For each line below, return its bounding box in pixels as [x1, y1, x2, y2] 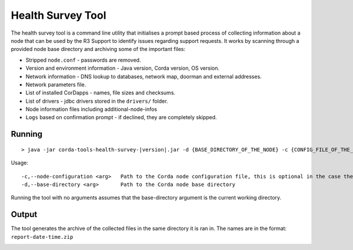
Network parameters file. [25, 81, 86, 88]
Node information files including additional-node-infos [25, 106, 157, 113]
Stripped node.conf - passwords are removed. [25, 56, 141, 63]
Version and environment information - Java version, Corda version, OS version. [25, 65, 220, 72]
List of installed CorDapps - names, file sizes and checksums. [25, 89, 176, 96]
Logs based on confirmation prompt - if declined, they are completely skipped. [25, 114, 217, 121]
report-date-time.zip [11, 234, 74, 240]
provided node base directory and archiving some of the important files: [11, 46, 185, 53]
